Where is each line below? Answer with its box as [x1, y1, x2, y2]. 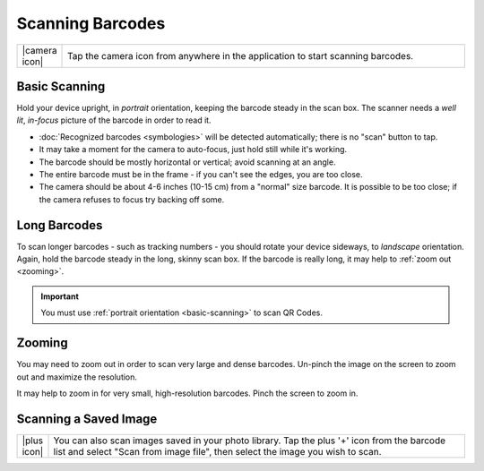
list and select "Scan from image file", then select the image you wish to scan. [53, 445, 382, 458]
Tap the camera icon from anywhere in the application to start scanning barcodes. [67, 49, 414, 62]
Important [40, 291, 80, 302]
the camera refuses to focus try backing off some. [39, 193, 225, 205]
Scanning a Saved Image [16, 411, 158, 426]
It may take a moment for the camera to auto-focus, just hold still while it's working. [39, 144, 348, 155]
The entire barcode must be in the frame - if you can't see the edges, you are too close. [39, 169, 363, 180]
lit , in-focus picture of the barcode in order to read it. [16, 115, 212, 125]
